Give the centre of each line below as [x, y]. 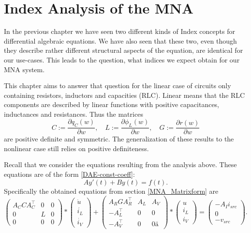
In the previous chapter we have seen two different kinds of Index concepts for [119, 31]
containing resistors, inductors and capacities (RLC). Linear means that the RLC [125, 95]
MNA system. [24, 69]
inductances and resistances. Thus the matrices [74, 114]
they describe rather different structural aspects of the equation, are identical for [124, 50]
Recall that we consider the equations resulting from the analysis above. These [120, 164]
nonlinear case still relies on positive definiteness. [76, 148]
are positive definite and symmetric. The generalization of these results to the [119, 139]
